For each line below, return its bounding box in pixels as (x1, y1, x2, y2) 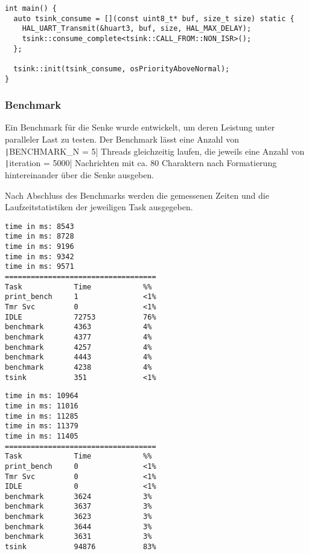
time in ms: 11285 (5, 411, 78, 420)
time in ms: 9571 (5, 262, 74, 271)
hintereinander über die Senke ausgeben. (5, 168, 154, 181)
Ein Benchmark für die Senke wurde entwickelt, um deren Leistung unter (5, 121, 275, 134)
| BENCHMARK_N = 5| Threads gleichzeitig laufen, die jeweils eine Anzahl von (5, 144, 305, 157)
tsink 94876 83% (5, 543, 156, 552)
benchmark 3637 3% (5, 502, 152, 511)
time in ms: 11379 (5, 422, 78, 431)
